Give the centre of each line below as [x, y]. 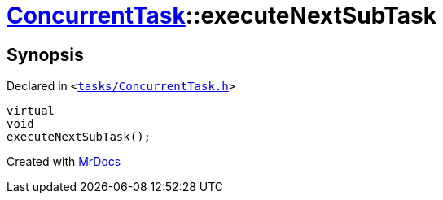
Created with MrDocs [64, 162]
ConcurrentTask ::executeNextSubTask [221, 15]
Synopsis [45, 54]
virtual [31, 111]
